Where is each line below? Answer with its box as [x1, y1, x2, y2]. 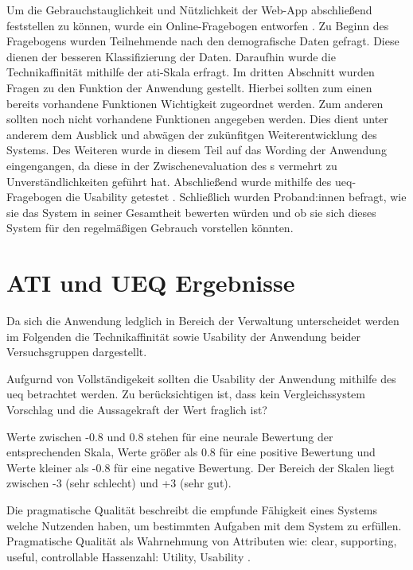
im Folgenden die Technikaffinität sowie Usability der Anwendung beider [6, 328, 360, 344]
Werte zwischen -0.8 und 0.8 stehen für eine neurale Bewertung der [6, 428, 333, 444]
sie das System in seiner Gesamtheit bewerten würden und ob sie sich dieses [6, 204, 376, 220]
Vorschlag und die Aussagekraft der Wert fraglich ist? [6, 401, 267, 417]
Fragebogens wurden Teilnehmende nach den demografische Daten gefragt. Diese [6, 33, 399, 49]
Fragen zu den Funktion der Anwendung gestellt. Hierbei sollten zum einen [6, 79, 372, 95]
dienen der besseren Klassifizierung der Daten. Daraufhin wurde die [6, 48, 336, 64]
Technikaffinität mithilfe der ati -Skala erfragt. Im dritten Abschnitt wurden [6, 64, 375, 80]
